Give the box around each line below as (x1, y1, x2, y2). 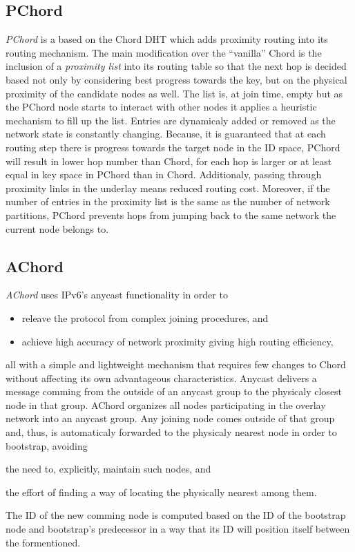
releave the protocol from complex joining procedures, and (21, 310, 269, 325)
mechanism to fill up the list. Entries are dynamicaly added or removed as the (6, 113, 336, 127)
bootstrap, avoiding (6, 438, 88, 453)
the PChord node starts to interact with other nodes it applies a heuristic (6, 99, 317, 114)
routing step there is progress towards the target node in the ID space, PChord (6, 140, 340, 154)
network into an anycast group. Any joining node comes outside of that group (6, 411, 335, 426)
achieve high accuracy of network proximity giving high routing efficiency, (21, 334, 334, 348)
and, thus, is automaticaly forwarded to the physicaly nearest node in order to (6, 425, 337, 439)
